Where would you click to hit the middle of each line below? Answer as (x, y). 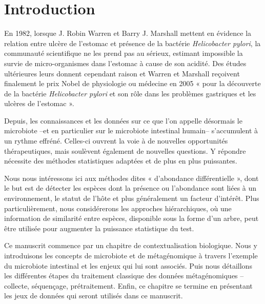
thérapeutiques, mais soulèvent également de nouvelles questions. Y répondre (125, 150)
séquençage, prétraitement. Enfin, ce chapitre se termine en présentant (142, 285)
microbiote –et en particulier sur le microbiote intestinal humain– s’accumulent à (131, 130)
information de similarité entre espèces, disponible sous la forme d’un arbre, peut (131, 218)
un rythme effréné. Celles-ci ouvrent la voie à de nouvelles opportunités (116, 141)
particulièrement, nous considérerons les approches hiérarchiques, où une (118, 208)
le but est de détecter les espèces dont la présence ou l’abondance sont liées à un (130, 188)
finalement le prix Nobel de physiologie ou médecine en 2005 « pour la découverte (132, 83)
